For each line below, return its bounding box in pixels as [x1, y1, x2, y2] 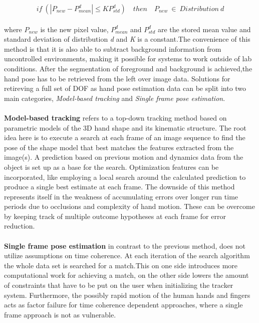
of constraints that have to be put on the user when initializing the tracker [4, 280, 233, 290]
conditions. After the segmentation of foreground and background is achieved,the [4, 63, 252, 73]
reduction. [4, 221, 35, 231]
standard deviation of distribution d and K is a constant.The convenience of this [4, 34, 250, 44]
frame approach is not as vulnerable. [4, 309, 116, 319]
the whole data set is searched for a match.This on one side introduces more [4, 260, 238, 270]
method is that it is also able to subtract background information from [4, 43, 221, 54]
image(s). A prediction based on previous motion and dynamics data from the [4, 152, 243, 162]
